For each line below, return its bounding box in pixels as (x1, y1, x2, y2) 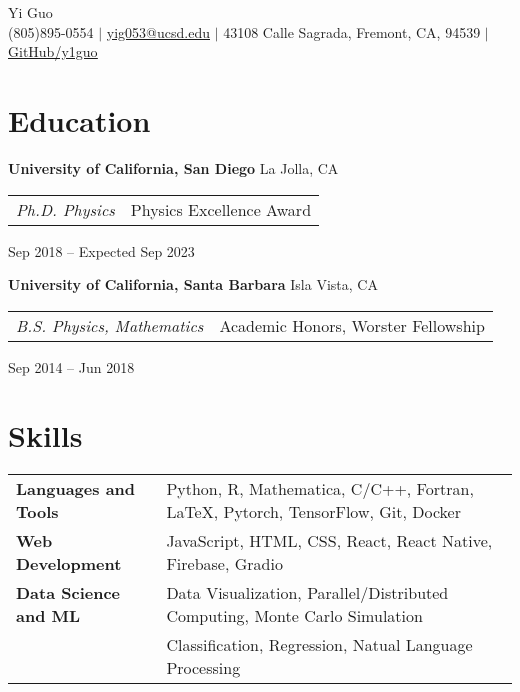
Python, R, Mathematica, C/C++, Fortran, (166, 477, 474, 501)
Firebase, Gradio (166, 552, 283, 576)
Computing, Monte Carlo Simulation (166, 604, 423, 628)
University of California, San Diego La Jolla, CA (8, 157, 339, 178)
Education (8, 99, 151, 140)
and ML (16, 604, 81, 628)
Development (16, 552, 122, 576)
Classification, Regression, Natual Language (166, 633, 473, 657)
